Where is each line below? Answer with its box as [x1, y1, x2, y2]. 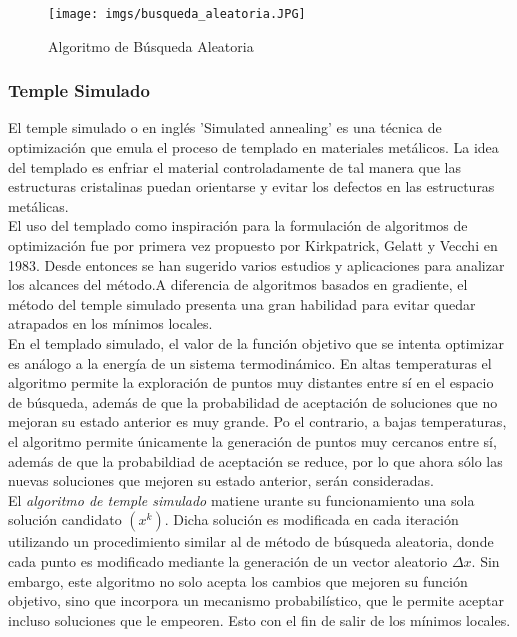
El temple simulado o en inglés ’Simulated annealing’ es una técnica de [8, 117, 442, 138]
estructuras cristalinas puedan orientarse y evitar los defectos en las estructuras [8, 176, 495, 197]
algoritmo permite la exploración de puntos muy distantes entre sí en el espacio [8, 372, 494, 393]
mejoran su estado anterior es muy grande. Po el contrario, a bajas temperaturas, [8, 411, 507, 432]
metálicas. [8, 195, 69, 216]
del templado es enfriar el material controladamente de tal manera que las [8, 156, 461, 177]
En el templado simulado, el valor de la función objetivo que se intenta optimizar [8, 333, 504, 353]
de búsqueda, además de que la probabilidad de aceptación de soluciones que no [8, 391, 498, 412]
